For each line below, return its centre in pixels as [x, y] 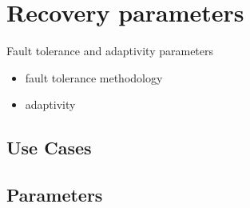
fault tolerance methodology [94, 77]
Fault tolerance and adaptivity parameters [110, 51]
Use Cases [49, 148]
